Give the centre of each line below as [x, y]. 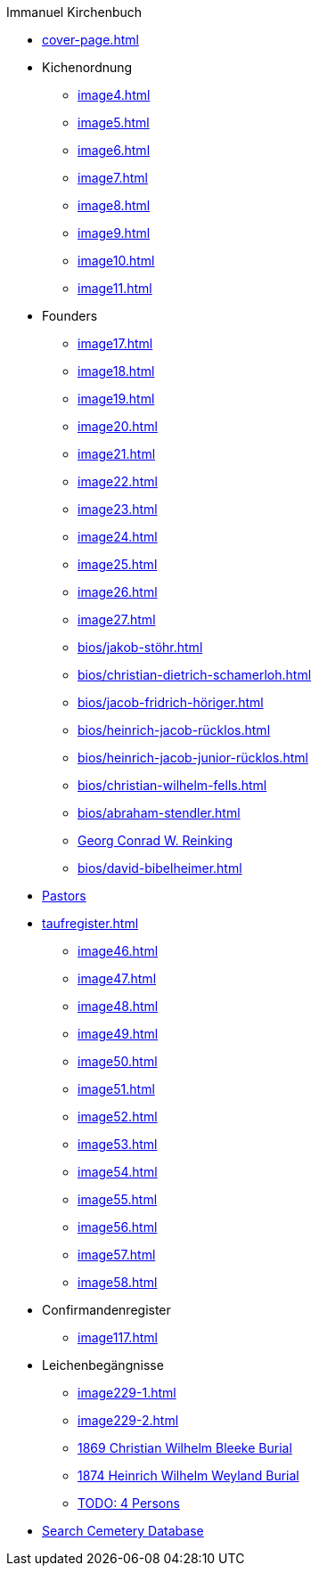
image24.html [118, 537]
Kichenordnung [87, 67]
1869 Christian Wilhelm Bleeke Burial [185, 1448]
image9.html [114, 233]
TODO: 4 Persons [129, 1503]
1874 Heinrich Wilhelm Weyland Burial [188, 1475]
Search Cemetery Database [123, 1531]
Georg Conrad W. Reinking [155, 840]
